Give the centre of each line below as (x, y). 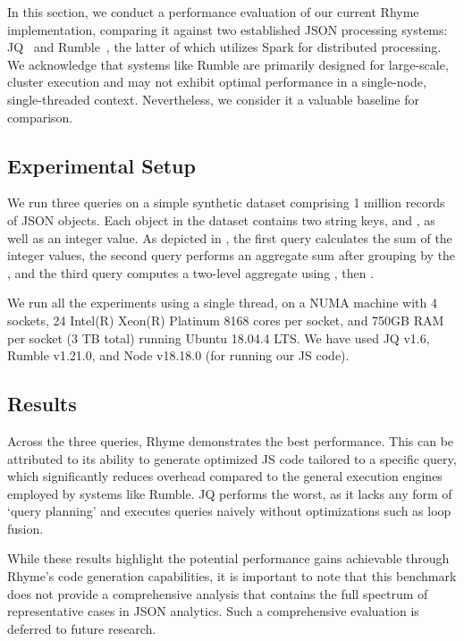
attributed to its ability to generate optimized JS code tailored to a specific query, (232, 458)
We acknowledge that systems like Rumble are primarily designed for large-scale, (228, 64)
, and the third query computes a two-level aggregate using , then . (191, 272)
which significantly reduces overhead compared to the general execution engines (225, 476)
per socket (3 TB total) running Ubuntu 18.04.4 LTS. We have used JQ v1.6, (219, 337)
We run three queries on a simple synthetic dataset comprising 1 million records (226, 202)
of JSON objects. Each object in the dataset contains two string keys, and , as (221, 219)
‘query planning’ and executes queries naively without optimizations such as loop (229, 511)
